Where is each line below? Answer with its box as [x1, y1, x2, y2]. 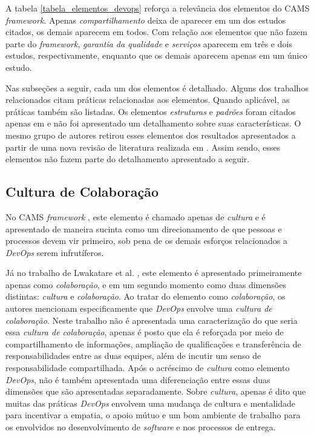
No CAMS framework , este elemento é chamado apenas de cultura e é [5, 210, 266, 223]
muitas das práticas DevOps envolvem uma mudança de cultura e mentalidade [5, 396, 296, 409]
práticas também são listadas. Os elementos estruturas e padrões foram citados [5, 105, 296, 117]
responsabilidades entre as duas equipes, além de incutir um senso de [5, 349, 261, 362]
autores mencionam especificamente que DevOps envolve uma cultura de [5, 302, 272, 315]
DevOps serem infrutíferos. [5, 246, 104, 258]
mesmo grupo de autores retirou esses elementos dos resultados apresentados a [5, 128, 296, 141]
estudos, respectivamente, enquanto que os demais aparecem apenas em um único [5, 49, 307, 62]
